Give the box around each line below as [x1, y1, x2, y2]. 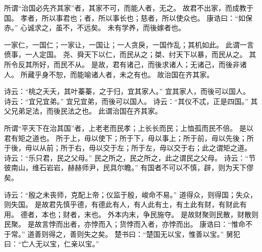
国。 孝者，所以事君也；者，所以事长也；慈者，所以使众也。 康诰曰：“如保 [4, 12, 252, 23]
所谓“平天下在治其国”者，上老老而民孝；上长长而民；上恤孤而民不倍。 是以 [4, 122, 253, 133]
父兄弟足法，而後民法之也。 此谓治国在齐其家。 [4, 106, 162, 116]
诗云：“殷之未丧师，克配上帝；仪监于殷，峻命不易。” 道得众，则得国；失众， [4, 189, 257, 199]
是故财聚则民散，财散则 [180, 209, 258, 219]
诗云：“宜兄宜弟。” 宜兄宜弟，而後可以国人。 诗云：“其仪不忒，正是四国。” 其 [4, 95, 258, 106]
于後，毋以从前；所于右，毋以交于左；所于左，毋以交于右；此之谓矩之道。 [4, 142, 251, 153]
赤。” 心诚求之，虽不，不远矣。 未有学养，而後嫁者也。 [4, 22, 185, 33]
